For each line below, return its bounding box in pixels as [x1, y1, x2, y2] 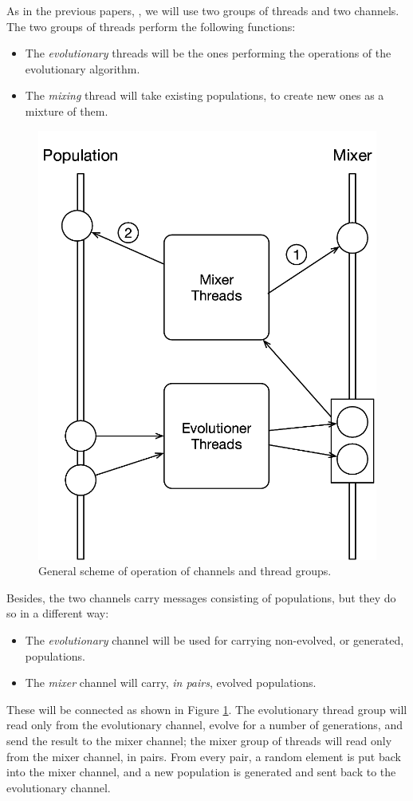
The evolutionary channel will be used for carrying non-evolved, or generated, [25, 632, 404, 649]
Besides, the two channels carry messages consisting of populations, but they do [6, 589, 396, 606]
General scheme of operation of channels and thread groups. [38, 562, 332, 579]
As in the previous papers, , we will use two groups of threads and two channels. [6, 2, 399, 18]
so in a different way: [6, 605, 109, 621]
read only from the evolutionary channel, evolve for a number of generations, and [6, 716, 403, 733]
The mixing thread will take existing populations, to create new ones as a [25, 87, 384, 104]
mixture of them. [25, 102, 108, 119]
